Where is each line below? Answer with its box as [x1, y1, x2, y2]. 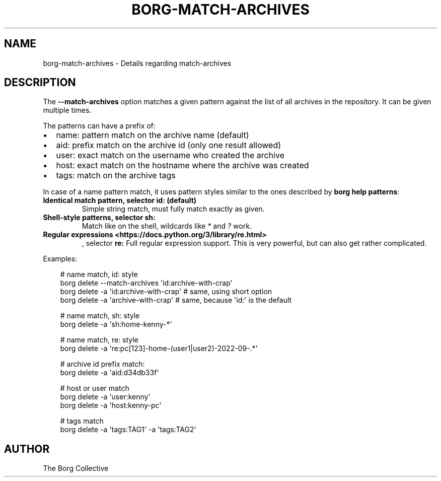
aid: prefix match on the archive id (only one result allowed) [56, 140, 281, 151]
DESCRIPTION [4, 76, 76, 89]
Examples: [43, 254, 78, 263]
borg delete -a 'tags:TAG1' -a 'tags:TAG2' [60, 425, 196, 434]
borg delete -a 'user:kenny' [60, 392, 151, 401]
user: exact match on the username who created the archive [56, 150, 284, 161]
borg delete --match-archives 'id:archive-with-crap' [60, 279, 233, 288]
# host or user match [60, 384, 129, 393]
